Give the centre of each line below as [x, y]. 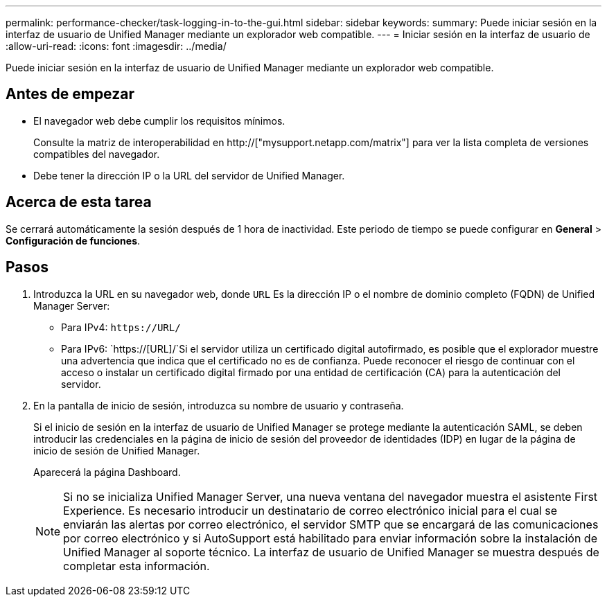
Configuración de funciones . [73, 240]
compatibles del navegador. [97, 154]
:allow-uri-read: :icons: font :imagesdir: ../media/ [116, 46]
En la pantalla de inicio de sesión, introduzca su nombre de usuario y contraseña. [219, 405]
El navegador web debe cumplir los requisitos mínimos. [159, 121]
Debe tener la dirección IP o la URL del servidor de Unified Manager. [189, 175]
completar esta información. [137, 566]
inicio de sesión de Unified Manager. [117, 450]
